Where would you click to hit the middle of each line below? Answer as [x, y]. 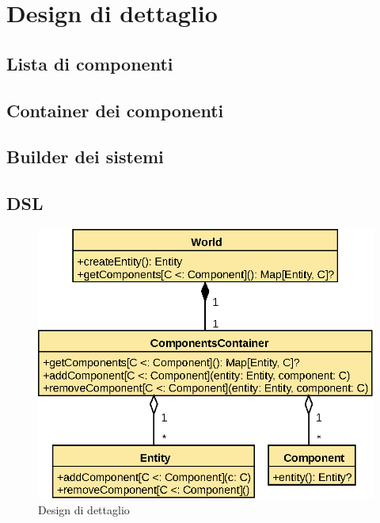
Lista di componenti [90, 63]
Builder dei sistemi [85, 157]
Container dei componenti [115, 110]
